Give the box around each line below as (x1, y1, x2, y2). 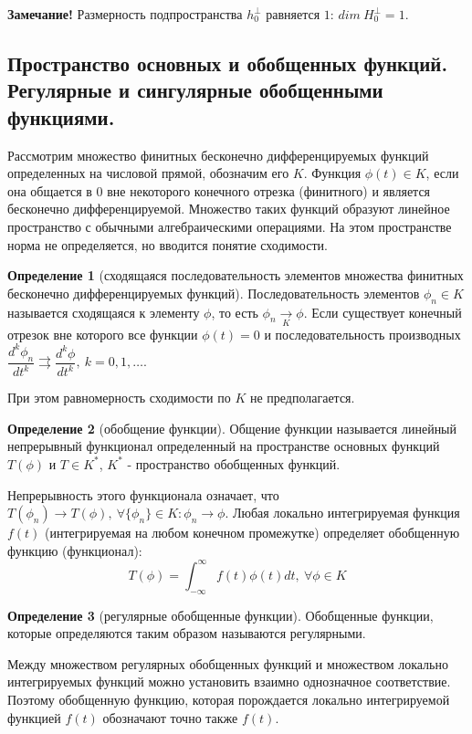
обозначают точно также (102, 708, 238, 727)
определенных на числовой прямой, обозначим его (7, 163, 289, 183)
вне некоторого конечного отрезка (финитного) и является (107, 181, 431, 200)
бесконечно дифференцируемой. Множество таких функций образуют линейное (7, 199, 450, 218)
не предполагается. (249, 388, 355, 407)
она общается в (7, 181, 92, 200)
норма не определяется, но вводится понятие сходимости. (7, 235, 328, 254)
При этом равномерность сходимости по (7, 388, 231, 407)
